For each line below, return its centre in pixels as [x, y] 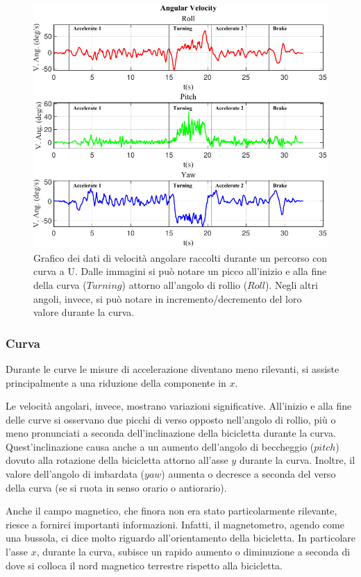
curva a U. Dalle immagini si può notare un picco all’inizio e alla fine [180, 271]
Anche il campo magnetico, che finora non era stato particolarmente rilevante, [171, 511]
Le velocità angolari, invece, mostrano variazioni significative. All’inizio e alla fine [179, 406]
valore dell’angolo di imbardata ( [75, 474]
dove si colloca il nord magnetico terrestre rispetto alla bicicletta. [144, 565]
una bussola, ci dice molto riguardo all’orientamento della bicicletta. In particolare [180, 538]
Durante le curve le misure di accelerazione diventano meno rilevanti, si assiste [173, 368]
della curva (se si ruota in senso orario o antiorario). [116, 487]
